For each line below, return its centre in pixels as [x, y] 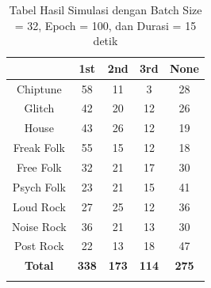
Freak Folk [39, 148]
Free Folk [39, 167]
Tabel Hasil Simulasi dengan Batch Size [105, 9]
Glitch [39, 108]
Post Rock [39, 246]
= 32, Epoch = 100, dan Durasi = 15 [105, 25]
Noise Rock [39, 226]
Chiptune [39, 88]
